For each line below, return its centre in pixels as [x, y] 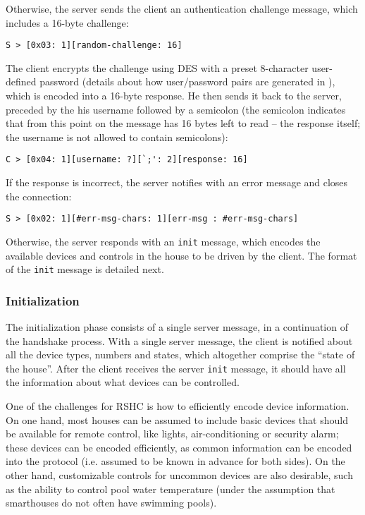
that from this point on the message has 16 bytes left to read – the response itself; [183, 123]
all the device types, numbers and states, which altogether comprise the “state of [180, 355]
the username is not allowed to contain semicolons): [117, 137]
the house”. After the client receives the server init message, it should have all [176, 368]
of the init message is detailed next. [85, 269]
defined [21, 81]
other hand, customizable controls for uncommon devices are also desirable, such [179, 475]
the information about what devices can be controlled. [123, 382]
